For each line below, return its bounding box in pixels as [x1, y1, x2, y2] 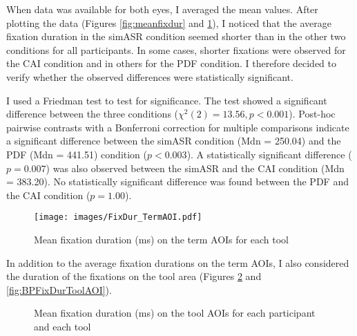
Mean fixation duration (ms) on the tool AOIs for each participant [34, 306, 316, 320]
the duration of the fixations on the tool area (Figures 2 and [6, 269, 262, 283]
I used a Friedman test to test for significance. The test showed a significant [6, 93, 327, 107]
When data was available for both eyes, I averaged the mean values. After [6, 2, 318, 16]
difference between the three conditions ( [6, 106, 179, 121]
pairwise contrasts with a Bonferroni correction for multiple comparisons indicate [6, 120, 349, 134]
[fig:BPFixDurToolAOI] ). [6, 282, 112, 297]
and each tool [34, 319, 91, 333]
